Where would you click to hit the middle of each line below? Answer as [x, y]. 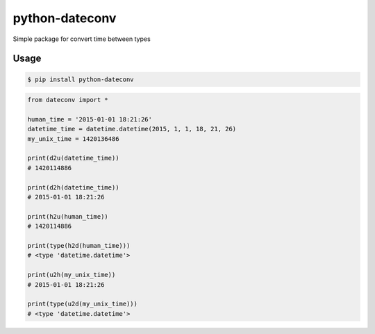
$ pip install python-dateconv [81, 79]
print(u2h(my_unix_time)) [72, 275]
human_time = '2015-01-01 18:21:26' [90, 119]
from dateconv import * [68, 100]
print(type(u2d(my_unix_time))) [83, 304]
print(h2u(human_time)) [68, 216]
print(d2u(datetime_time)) [73, 158]
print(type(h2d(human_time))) [79, 245]
